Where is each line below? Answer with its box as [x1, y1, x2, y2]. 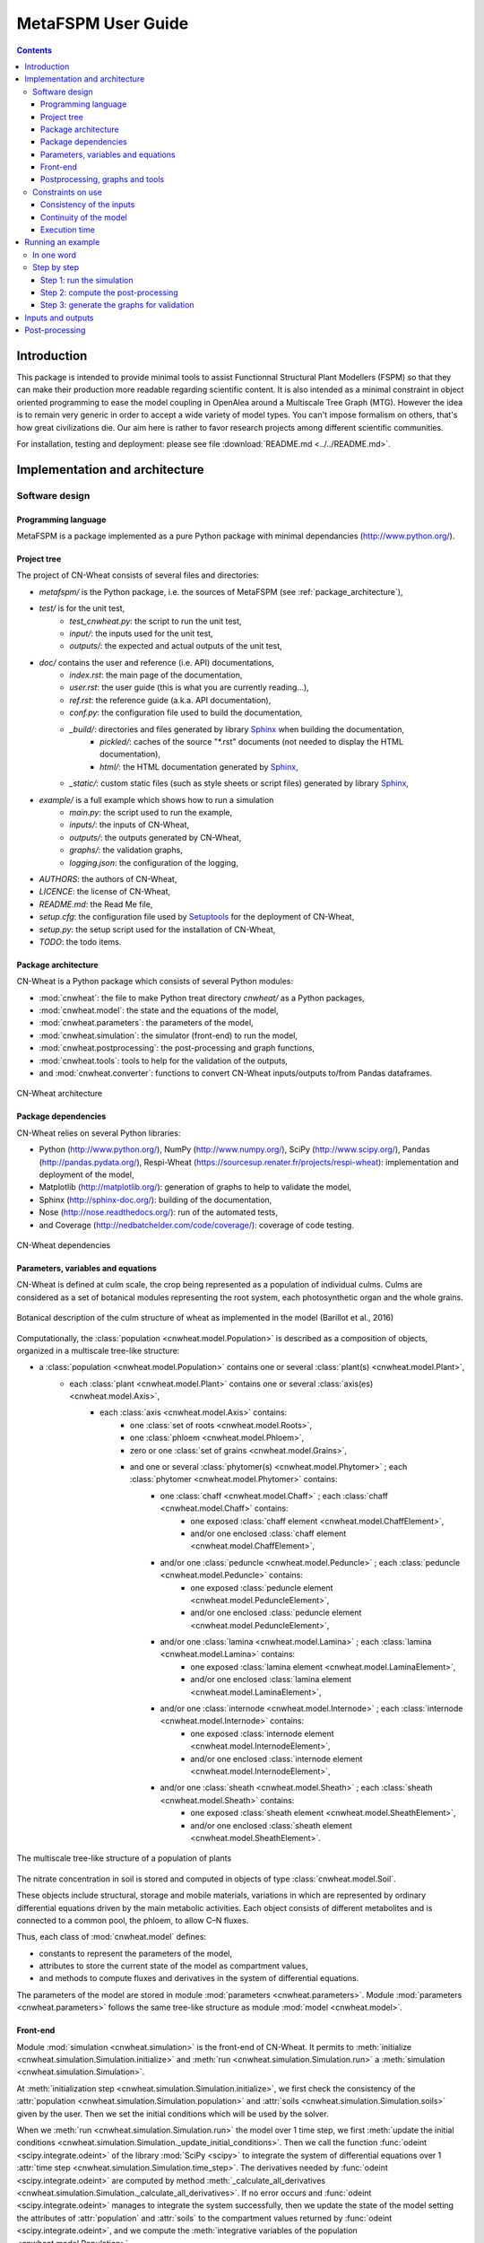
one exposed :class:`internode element [190, 1728, 334, 1739]
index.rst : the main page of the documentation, [69, 669, 243, 681]
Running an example [24, 237, 100, 248]
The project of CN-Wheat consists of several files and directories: [16, 570, 260, 580]
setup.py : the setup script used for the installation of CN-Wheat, [39, 924, 276, 935]
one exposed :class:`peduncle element [190, 1582, 333, 1593]
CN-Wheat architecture [16, 1088, 103, 1099]
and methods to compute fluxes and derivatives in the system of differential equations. [39, 1973, 359, 1984]
